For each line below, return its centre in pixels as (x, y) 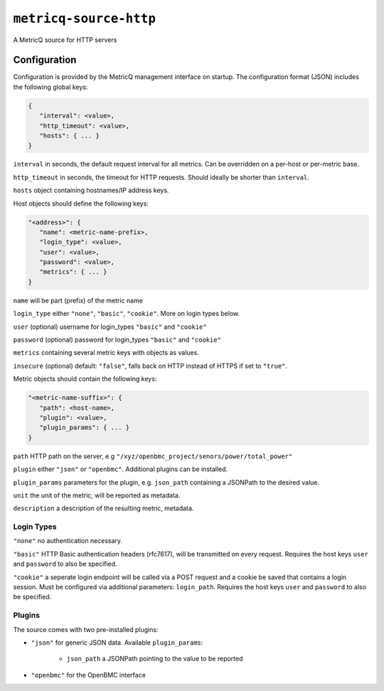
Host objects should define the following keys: (81, 204)
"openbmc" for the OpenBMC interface (88, 675)
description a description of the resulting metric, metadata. (103, 508)
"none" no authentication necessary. (68, 541)
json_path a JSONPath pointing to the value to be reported (155, 659)
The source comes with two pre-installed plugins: (86, 629)
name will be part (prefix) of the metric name (78, 300)
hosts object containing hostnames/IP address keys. (91, 190)
